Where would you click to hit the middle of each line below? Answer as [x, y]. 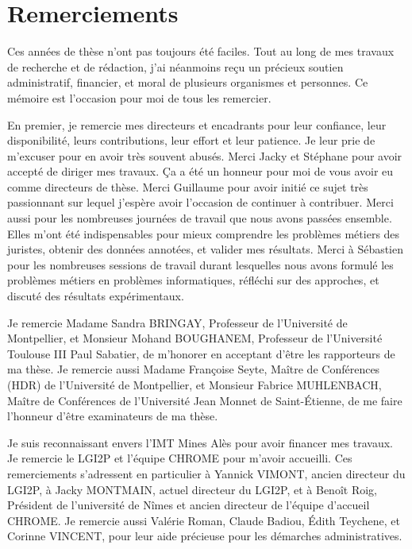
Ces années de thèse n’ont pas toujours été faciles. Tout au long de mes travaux [201, 51]
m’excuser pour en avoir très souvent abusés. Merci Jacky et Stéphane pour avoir [205, 155]
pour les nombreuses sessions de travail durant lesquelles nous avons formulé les [200, 264]
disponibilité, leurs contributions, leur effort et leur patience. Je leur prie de [191, 140]
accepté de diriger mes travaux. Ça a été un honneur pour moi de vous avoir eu [200, 171]
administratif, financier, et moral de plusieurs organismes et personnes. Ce [188, 82]
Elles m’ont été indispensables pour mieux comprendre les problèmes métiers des [204, 233]
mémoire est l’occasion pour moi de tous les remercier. [139, 97]
